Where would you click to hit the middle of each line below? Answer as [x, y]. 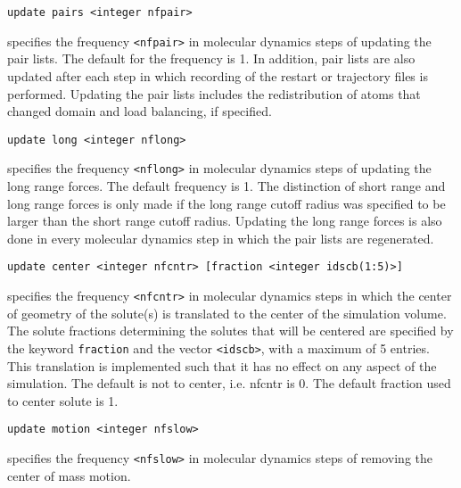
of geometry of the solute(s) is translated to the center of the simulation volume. [227, 313]
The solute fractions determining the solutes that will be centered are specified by [230, 331]
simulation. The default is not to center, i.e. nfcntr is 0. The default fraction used [229, 383]
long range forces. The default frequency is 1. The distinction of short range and [226, 186]
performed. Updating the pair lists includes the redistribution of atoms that [214, 93]
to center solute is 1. [63, 400]
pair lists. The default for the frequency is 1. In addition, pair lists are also [211, 58]
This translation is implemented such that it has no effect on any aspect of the [222, 365]
